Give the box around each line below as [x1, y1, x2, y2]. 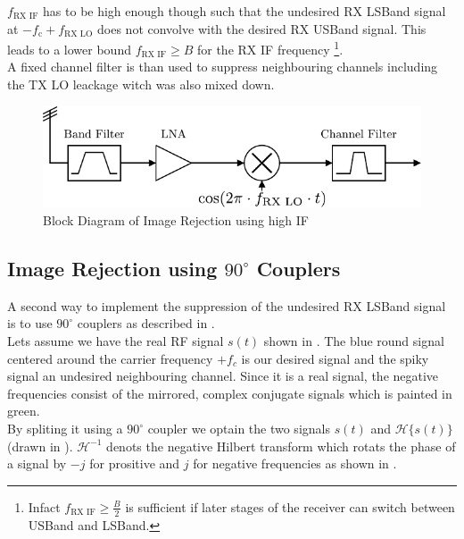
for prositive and [89, 454, 180, 473]
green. [7, 401, 40, 420]
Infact [28, 497, 61, 516]
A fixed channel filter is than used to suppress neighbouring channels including [7, 57, 438, 76]
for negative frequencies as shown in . [193, 454, 397, 473]
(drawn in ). [7, 436, 73, 455]
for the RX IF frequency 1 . [196, 38, 344, 58]
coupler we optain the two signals [147, 419, 330, 438]
